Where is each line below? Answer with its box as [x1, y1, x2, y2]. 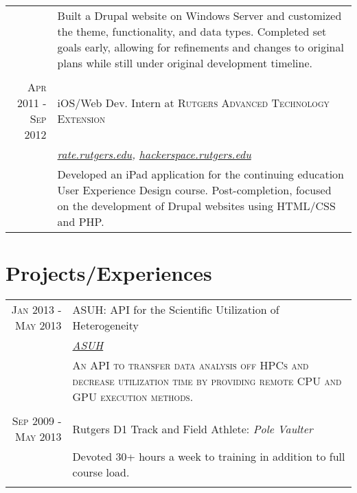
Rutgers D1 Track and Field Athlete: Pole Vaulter [72, 420, 313, 437]
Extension [57, 111, 106, 126]
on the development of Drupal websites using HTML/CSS [57, 198, 336, 214]
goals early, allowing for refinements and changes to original [57, 39, 344, 55]
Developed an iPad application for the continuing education [57, 166, 345, 182]
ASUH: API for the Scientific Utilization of [72, 301, 279, 318]
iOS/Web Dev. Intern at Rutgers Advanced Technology [57, 95, 330, 111]
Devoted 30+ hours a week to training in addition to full [72, 448, 345, 465]
